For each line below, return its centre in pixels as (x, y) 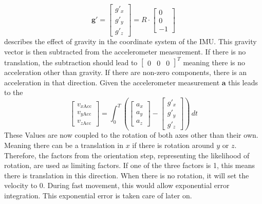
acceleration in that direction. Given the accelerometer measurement (112, 82)
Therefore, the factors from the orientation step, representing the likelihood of (127, 155)
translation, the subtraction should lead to (71, 62)
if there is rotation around (173, 145)
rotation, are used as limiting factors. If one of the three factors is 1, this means (129, 165)
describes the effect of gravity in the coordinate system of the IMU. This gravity (130, 41)
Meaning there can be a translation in (64, 145)
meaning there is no (214, 62)
